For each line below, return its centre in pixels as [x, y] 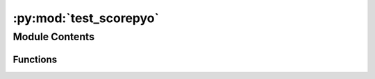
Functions [35, 59]
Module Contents [54, 37]
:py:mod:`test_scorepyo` [86, 18]
